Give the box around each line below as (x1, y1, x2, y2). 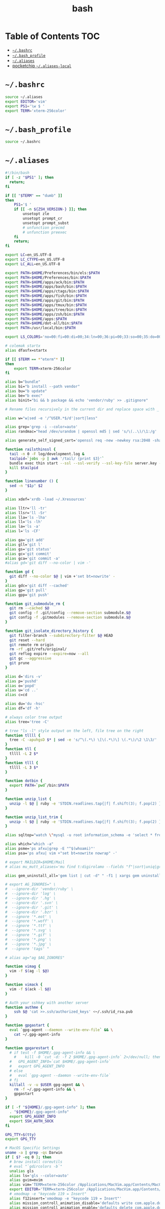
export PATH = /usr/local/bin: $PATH (5, 326, 76, 330)
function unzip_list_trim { (5, 814, 63, 819)
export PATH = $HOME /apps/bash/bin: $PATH (5, 284, 87, 289)
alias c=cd (5, 693, 27, 697)
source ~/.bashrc (5, 139, 41, 145)
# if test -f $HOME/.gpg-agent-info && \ (9, 1050, 96, 1055)
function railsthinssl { (5, 447, 56, 452)
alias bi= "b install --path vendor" (5, 384, 80, 389)
